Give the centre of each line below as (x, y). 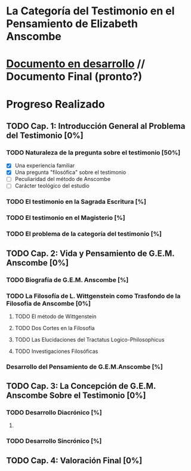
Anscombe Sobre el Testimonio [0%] (76, 396)
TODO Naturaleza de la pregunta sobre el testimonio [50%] (93, 152)
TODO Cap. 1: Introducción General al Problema (96, 126)
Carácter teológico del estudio (52, 186)
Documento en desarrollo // (76, 64)
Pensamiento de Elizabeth (72, 24)
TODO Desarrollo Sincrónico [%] (54, 441)
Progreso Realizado (56, 104)
